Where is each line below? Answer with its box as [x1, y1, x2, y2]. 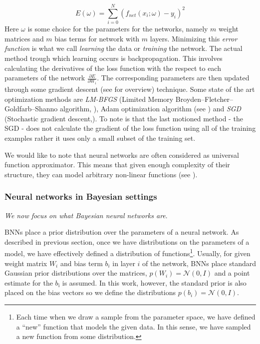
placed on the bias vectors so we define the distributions [4, 287, 176, 298]
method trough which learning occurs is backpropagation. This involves [4, 52, 223, 63]
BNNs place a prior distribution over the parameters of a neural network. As [4, 227, 239, 237]
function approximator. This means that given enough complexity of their [4, 159, 230, 170]
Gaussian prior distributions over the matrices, [4, 268, 147, 278]
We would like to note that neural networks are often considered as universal [4, 149, 239, 160]
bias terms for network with [54, 33, 140, 43]
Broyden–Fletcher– [175, 93, 234, 104]
